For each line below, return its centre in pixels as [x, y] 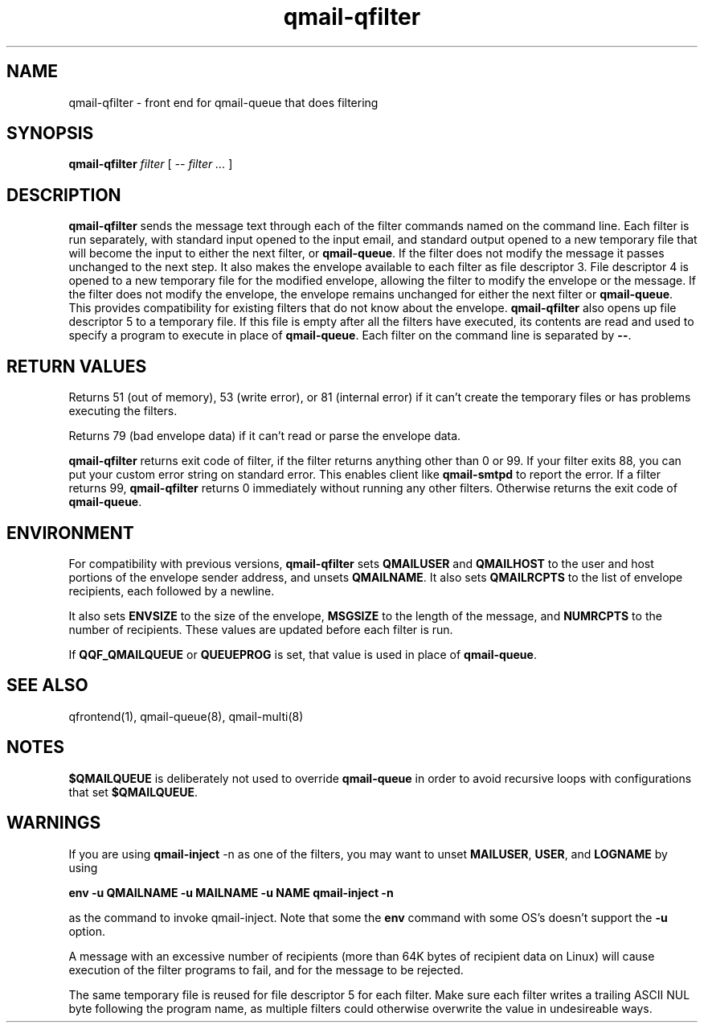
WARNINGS [54, 823]
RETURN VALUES [77, 366]
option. [87, 931]
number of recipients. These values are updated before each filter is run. [261, 629]
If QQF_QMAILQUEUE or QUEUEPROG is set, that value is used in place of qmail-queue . [303, 654]
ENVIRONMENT [70, 533]
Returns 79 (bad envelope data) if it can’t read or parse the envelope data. [265, 436]
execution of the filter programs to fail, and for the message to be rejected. [266, 969]
